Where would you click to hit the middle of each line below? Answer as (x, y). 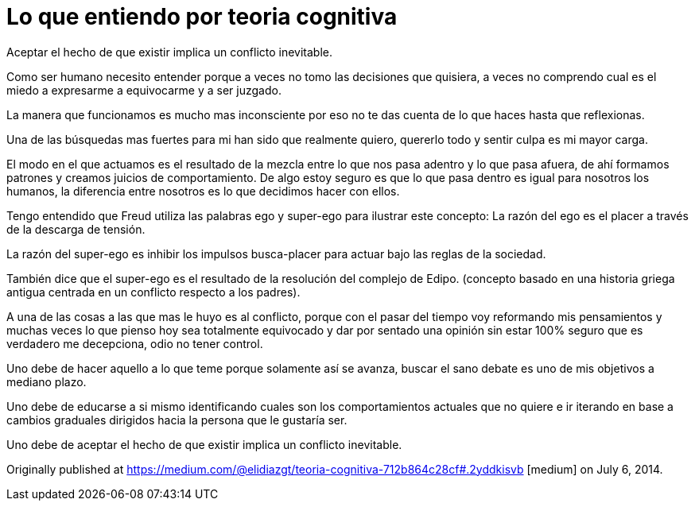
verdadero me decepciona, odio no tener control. (135, 343)
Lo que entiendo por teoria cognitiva (202, 17)
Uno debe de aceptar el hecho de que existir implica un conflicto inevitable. (204, 444)
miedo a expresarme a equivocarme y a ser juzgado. (144, 90)
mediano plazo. (47, 381)
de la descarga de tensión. (76, 229)
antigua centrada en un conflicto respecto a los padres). (153, 292)
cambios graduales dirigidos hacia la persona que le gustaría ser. (177, 420)
